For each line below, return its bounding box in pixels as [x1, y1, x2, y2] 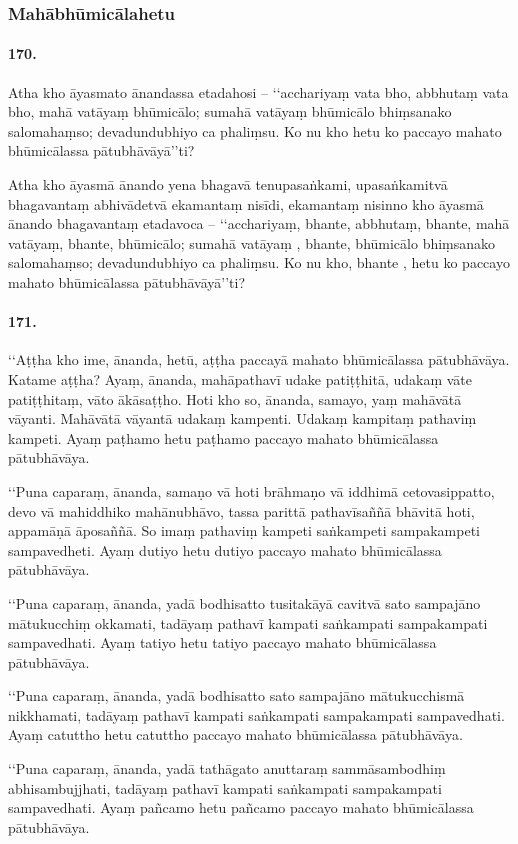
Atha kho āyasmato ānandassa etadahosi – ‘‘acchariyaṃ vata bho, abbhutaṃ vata [8, 81, 509, 102]
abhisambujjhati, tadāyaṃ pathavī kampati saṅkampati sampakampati [8, 777, 442, 798]
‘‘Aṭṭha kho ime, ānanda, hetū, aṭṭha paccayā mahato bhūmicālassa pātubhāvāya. [8, 349, 510, 370]
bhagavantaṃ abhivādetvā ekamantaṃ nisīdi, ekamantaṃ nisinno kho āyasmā [8, 193, 484, 214]
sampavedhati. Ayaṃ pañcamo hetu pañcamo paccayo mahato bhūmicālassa [8, 797, 474, 818]
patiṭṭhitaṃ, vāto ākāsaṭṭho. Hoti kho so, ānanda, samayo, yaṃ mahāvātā [8, 388, 462, 409]
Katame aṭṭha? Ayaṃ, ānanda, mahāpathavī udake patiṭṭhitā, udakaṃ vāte [8, 368, 472, 389]
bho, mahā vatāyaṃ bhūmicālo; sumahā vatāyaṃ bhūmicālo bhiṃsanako [8, 101, 452, 122]
